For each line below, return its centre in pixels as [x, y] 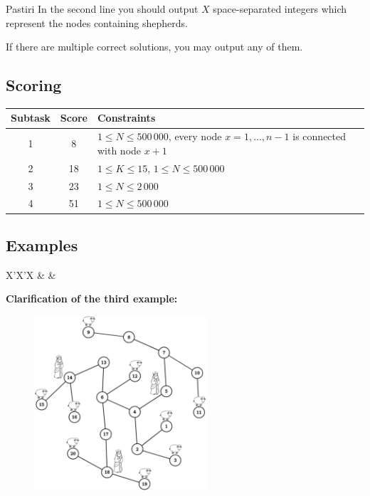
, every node [195, 136]
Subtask [31, 118]
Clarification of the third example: [92, 299]
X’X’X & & [31, 274]
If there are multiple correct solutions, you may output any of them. [154, 47]
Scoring [34, 85]
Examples [42, 244]
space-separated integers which [280, 9]
